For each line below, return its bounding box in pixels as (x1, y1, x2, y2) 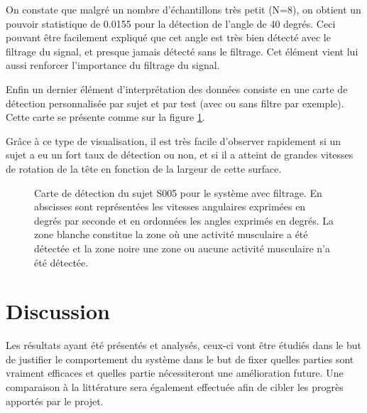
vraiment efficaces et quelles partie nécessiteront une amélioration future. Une (6, 365, 344, 380)
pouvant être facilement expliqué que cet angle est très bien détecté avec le (6, 30, 331, 45)
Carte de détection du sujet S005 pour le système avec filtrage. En (34, 185, 322, 200)
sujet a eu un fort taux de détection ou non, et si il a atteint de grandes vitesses (6, 147, 354, 162)
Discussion (6, 296, 110, 326)
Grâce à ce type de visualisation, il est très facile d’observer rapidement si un (6, 133, 341, 148)
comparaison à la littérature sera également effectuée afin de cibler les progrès (6, 380, 344, 394)
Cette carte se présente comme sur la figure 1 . (6, 109, 205, 124)
